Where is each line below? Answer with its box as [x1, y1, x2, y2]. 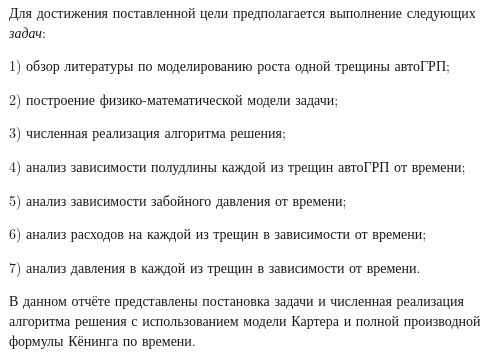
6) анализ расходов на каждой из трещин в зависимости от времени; [9, 223, 427, 244]
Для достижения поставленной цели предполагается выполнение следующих [9, 2, 476, 22]
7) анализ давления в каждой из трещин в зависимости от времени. [9, 256, 421, 277]
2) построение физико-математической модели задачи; [9, 88, 339, 109]
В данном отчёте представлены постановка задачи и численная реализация [9, 290, 464, 311]
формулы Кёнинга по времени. [9, 329, 196, 350]
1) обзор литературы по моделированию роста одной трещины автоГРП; [9, 55, 450, 76]
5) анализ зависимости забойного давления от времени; [9, 189, 347, 210]
